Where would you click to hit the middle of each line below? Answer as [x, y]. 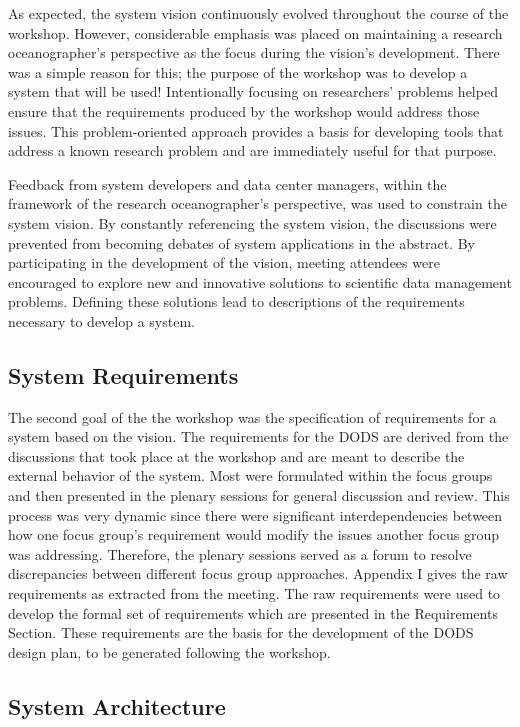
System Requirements [123, 374]
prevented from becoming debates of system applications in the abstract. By [241, 242]
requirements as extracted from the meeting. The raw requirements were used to [254, 593]
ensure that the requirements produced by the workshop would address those [244, 110]
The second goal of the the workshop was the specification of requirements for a [252, 416]
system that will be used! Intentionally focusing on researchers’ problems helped [253, 91]
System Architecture [117, 705]
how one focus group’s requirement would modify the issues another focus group [254, 534]
